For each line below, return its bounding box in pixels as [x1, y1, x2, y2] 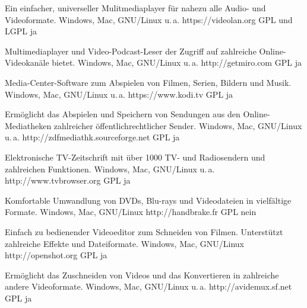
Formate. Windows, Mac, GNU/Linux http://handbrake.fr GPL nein [5, 206, 257, 218]
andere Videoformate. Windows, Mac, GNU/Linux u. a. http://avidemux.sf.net [5, 280, 292, 293]
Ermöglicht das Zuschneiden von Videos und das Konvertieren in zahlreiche [5, 268, 279, 281]
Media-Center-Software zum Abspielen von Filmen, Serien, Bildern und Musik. [5, 76, 292, 88]
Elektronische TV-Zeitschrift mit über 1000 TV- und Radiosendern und [5, 150, 265, 163]
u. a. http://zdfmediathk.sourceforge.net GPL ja [5, 131, 180, 143]
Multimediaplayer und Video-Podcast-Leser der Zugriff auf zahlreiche [5, 44, 257, 57]
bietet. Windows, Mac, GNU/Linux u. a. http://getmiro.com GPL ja [52, 56, 302, 69]
